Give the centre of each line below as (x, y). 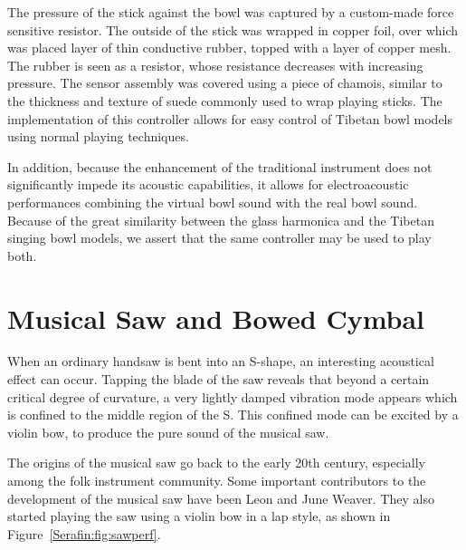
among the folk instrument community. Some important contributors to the (217, 480)
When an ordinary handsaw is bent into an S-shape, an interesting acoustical (221, 361)
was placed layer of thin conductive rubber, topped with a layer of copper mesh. (229, 48)
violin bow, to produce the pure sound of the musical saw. (168, 432)
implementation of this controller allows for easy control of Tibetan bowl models (230, 118)
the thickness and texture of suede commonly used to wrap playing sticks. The (225, 100)
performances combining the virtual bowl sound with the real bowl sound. (213, 202)
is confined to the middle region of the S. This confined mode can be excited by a (233, 415)
